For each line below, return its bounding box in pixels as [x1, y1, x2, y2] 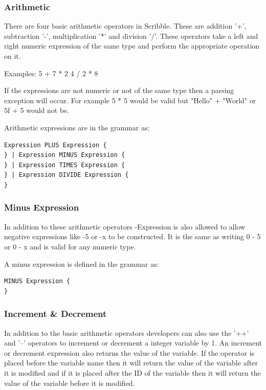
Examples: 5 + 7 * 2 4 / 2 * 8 [4, 67, 98, 78]
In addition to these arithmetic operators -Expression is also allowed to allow [4, 221, 246, 232]
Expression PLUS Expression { [4, 141, 107, 149]
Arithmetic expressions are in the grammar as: [4, 122, 150, 132]
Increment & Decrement [4, 307, 107, 320]
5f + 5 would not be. [4, 105, 70, 116]
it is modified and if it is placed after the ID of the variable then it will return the [4, 367, 261, 378]
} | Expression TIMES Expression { [4, 161, 125, 169]
